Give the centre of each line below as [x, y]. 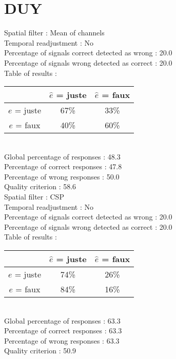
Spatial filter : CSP [34, 197]
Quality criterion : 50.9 [40, 351]
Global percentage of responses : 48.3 [62, 156]
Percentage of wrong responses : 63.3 [62, 340]
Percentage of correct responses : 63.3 [63, 331]
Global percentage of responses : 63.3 [62, 320]
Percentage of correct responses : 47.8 [63, 166]
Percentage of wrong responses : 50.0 [62, 176]
